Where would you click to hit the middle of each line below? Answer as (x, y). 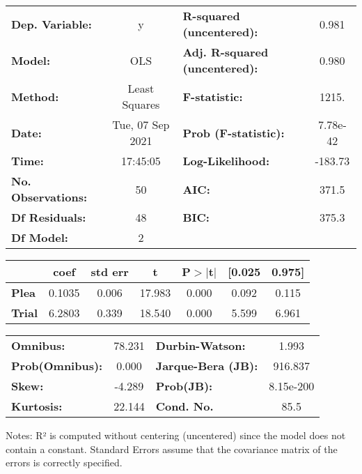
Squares (141, 104)
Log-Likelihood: (226, 161)
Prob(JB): (184, 386)
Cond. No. (184, 406)
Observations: (49, 197)
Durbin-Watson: (200, 345)
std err (110, 272)
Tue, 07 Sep (141, 124)
